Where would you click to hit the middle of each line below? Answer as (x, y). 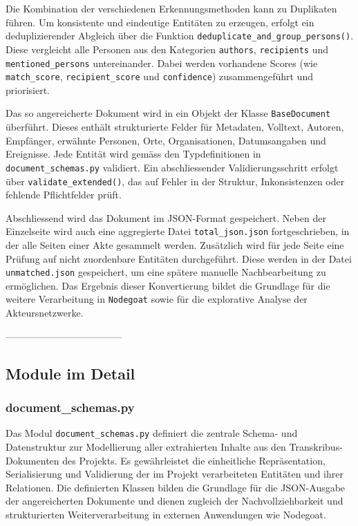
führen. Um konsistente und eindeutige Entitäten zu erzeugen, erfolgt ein (160, 22)
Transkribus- (316, 446)
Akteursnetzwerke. (45, 313)
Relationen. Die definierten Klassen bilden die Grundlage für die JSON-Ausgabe (176, 487)
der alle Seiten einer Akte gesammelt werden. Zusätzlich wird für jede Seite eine (175, 245)
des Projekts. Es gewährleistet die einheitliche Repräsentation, (194, 460)
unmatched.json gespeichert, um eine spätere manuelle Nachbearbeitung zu (166, 272)
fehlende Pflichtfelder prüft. (64, 195)
